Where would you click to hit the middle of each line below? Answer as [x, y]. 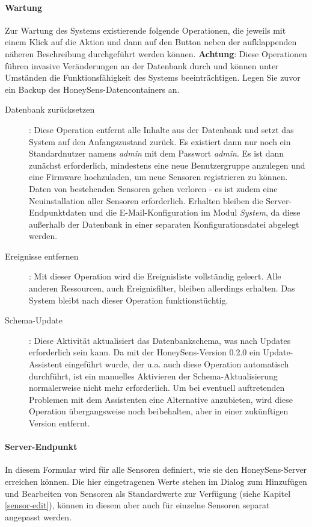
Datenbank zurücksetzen [50, 109]
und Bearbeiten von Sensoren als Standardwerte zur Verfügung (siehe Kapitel [148, 493]
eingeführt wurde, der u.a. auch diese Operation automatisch [177, 364]
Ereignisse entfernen [42, 256]
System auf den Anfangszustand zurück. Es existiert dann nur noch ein [160, 141]
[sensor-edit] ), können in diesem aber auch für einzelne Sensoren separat [137, 505]
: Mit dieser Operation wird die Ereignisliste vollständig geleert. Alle [155, 276]
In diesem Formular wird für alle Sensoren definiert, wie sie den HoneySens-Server [156, 469]
